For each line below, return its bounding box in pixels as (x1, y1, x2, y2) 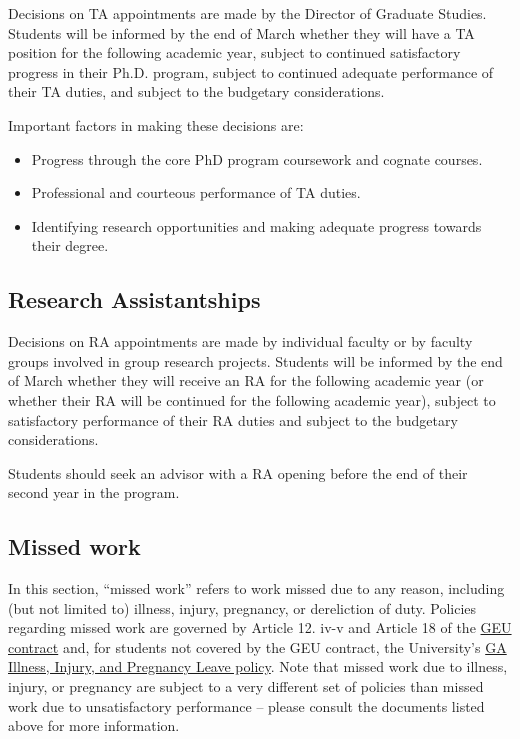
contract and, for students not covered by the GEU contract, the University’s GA (8, 636, 507, 657)
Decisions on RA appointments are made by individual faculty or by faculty (8, 331, 473, 352)
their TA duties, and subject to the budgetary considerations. (8, 81, 385, 102)
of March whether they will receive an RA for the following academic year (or (8, 370, 484, 391)
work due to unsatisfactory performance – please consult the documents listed (8, 695, 485, 716)
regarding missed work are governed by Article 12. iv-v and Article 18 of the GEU (8, 617, 512, 638)
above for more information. (8, 715, 180, 736)
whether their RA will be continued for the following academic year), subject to (8, 389, 496, 410)
